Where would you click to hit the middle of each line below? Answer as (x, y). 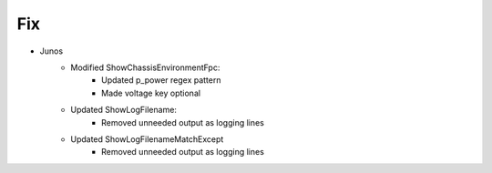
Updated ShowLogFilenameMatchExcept (147, 139)
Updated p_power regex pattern (161, 80)
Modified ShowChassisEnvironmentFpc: (145, 67)
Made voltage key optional (151, 93)
